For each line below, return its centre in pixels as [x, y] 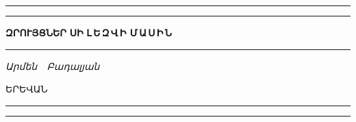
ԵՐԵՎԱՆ [27, 89]
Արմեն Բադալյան [53, 65]
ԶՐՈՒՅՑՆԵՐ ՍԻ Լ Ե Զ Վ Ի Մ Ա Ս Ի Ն [89, 32]
